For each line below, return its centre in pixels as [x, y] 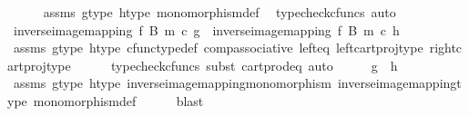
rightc [446, 48]
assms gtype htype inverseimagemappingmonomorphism [172, 83]
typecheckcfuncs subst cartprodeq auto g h [255, 65]
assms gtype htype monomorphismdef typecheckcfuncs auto [219, 12]
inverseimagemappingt [399, 83]
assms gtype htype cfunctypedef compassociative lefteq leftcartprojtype [218, 48]
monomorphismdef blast [118, 100]
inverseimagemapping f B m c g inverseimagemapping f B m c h [206, 29]
